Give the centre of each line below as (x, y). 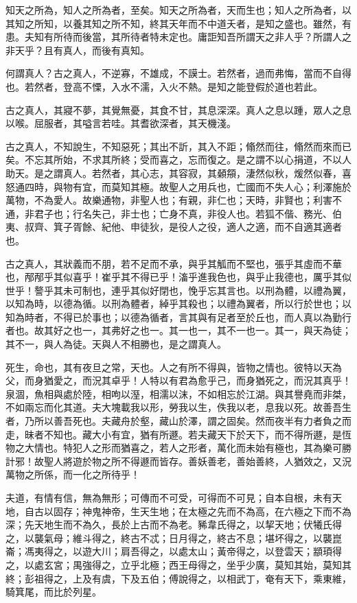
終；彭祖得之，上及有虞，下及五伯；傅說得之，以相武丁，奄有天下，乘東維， (178, 578)
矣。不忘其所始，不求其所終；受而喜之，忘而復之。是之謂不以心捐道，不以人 (178, 159)
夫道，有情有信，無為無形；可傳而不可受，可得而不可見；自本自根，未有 (169, 497)
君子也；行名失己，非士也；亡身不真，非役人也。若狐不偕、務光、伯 (188, 213)
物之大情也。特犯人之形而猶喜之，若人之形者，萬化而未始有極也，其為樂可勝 (178, 448)
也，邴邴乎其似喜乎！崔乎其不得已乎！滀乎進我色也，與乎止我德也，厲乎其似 (178, 277)
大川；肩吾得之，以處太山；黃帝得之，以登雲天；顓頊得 (217, 551)
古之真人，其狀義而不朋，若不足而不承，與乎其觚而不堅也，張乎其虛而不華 (174, 263)
